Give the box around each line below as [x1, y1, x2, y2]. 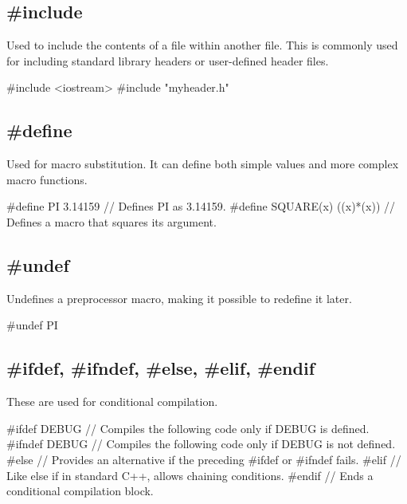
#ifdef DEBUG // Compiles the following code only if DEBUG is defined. [6, 419, 370, 436]
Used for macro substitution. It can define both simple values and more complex [6, 156, 399, 172]
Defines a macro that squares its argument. [6, 213, 217, 230]
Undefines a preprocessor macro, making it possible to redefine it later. [6, 289, 352, 306]
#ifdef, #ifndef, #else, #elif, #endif [6, 356, 315, 380]
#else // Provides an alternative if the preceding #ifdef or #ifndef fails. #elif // [6, 451, 401, 467]
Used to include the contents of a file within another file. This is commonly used [6, 37, 398, 53]
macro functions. [6, 171, 88, 187]
